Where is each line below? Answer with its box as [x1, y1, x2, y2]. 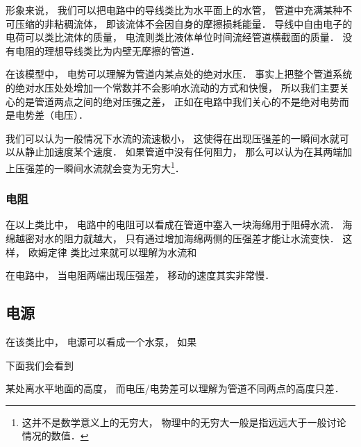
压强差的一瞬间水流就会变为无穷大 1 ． [15, 158, 185, 175]
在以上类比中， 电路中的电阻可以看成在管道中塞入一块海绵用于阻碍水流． [6, 217, 339, 232]
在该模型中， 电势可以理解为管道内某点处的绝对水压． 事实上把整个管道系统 [6, 67, 353, 81]
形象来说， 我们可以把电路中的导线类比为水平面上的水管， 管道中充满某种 [6, 3, 343, 17]
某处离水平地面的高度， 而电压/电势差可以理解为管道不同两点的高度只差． [6, 381, 344, 396]
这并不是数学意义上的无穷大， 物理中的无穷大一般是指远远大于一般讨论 [22, 414, 346, 429]
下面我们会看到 [6, 357, 74, 372]
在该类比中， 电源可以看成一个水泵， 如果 [6, 334, 197, 348]
